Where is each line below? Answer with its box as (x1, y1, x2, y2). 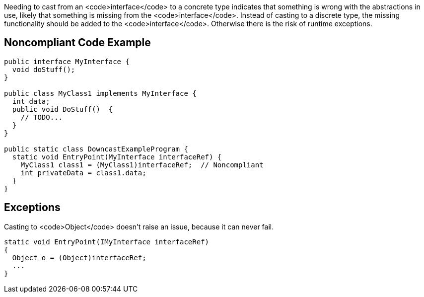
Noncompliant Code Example (4, 36, 151, 49)
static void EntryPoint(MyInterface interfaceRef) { (12, 152, 222, 161)
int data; (12, 97, 50, 105)
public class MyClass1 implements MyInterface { (4, 89, 197, 97)
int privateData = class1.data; (20, 168, 146, 177)
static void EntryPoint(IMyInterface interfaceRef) (4, 237, 210, 246)
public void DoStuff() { (12, 105, 113, 113)
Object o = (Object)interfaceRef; (12, 253, 146, 262)
